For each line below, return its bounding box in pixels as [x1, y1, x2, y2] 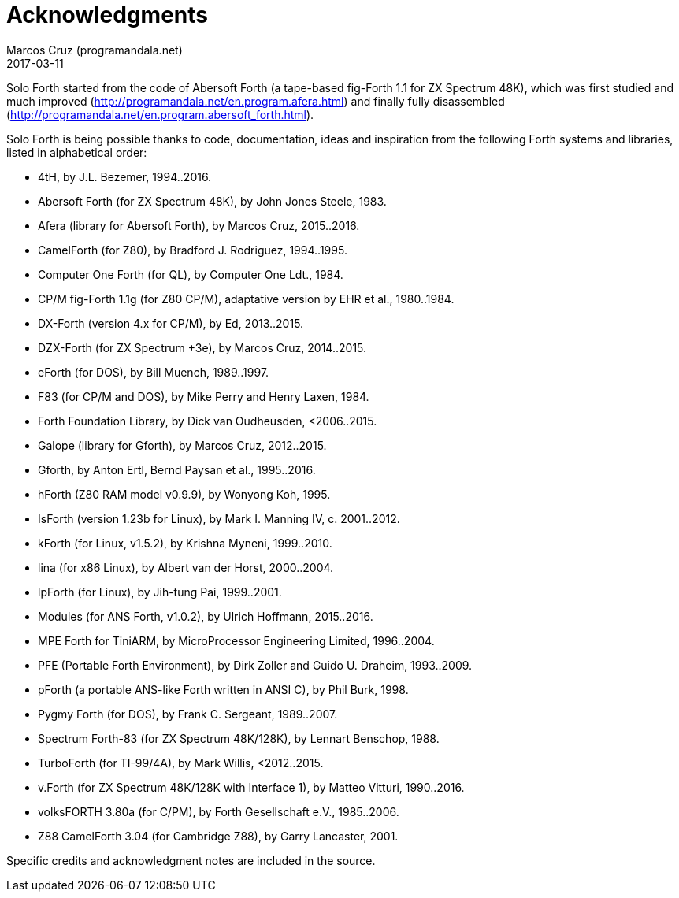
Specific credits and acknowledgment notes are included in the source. [6, 853, 376, 867]
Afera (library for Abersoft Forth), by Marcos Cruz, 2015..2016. [38, 218, 360, 232]
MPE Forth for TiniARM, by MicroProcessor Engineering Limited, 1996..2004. [38, 633, 435, 648]
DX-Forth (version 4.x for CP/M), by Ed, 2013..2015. [38, 316, 304, 330]
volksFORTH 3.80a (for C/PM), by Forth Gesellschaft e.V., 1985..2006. [38, 804, 399, 818]
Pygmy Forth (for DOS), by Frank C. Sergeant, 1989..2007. [38, 707, 338, 721]
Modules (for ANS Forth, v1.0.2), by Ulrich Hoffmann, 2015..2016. [38, 609, 373, 623]
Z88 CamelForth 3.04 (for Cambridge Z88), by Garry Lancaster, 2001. [38, 829, 399, 843]
